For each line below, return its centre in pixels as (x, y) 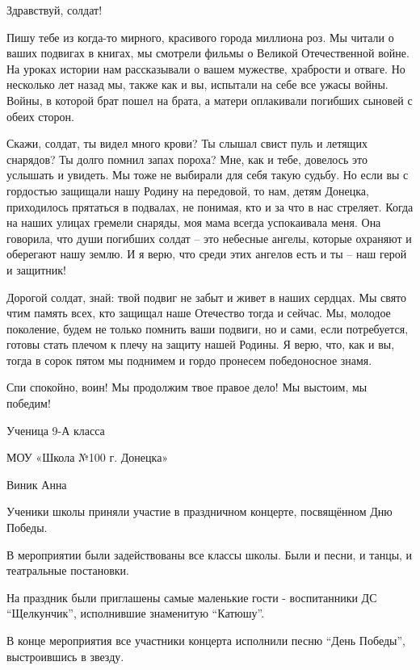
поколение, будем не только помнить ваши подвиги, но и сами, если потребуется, (208, 328)
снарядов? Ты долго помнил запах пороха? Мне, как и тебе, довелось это (187, 159)
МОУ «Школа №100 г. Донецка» (88, 457)
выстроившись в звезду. (65, 656)
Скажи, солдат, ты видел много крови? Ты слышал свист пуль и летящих (187, 143)
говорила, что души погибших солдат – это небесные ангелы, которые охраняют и (209, 238)
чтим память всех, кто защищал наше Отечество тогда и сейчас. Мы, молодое (199, 313)
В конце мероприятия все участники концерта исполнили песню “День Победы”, (206, 640)
